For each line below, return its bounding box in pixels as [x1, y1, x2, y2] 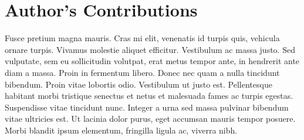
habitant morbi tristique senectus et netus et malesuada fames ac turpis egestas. [5, 89, 293, 102]
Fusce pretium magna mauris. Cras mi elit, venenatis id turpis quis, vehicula [5, 32, 280, 44]
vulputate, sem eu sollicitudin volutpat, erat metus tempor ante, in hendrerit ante [5, 55, 300, 67]
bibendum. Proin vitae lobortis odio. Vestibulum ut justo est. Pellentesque [5, 78, 272, 90]
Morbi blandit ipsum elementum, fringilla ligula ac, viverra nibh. [5, 124, 238, 136]
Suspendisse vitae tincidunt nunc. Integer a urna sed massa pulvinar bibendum [5, 101, 289, 113]
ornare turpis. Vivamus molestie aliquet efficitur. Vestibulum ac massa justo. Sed [5, 43, 295, 55]
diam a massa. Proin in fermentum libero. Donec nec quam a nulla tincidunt [5, 66, 280, 78]
